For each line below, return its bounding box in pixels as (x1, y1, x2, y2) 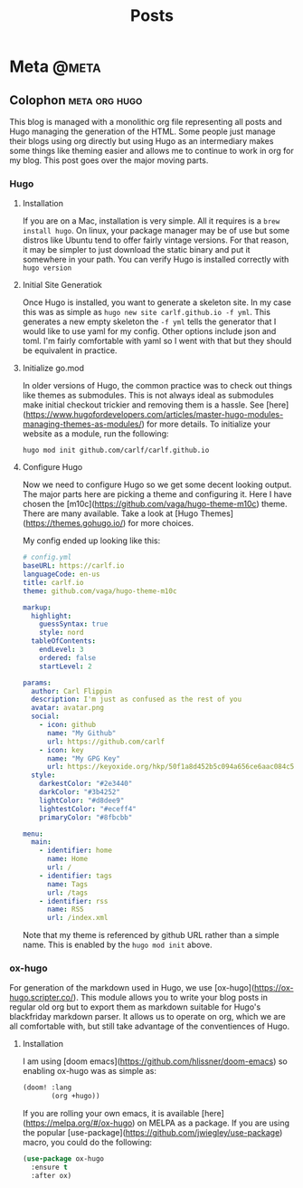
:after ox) (31, 1171, 72, 1180)
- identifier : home (39, 846, 113, 856)
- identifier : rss (39, 896, 109, 905)
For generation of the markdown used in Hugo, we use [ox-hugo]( (9, 982, 255, 993)
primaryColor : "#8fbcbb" (39, 812, 133, 822)
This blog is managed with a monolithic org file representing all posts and (9, 117, 282, 127)
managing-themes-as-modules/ (22, 418, 142, 430)
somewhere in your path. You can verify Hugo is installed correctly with (22, 254, 289, 265)
